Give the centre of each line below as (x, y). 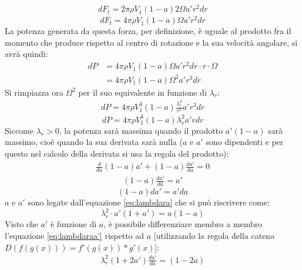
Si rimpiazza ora (34, 92)
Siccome (19, 130)
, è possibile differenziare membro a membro (183, 224)
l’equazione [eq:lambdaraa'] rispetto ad (75, 235)
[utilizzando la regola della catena (214, 235)
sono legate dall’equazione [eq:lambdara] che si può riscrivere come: (149, 202)
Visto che (21, 224)
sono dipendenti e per (245, 142)
